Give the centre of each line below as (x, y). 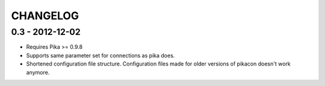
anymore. (38, 72)
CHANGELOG (45, 16)
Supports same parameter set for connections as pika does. (101, 55)
